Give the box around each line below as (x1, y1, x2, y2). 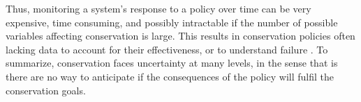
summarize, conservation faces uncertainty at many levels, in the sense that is (6, 56, 338, 70)
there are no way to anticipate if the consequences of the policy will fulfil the (6, 69, 334, 83)
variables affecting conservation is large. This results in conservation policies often (6, 28, 355, 43)
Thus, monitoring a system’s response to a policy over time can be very (6, 1, 311, 15)
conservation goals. (6, 83, 86, 97)
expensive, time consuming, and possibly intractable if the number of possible (6, 15, 338, 29)
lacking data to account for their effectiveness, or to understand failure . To (6, 42, 328, 56)
